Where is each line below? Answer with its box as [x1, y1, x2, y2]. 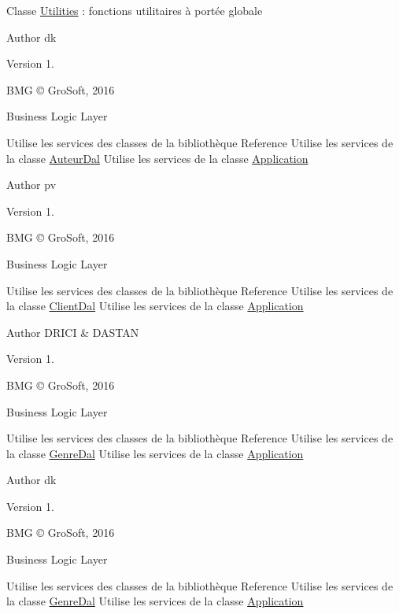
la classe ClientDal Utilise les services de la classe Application [6, 298, 304, 314]
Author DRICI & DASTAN [6, 324, 139, 340]
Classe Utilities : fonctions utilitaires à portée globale [6, 2, 263, 18]
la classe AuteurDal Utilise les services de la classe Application [6, 150, 308, 166]
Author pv [6, 176, 57, 193]
